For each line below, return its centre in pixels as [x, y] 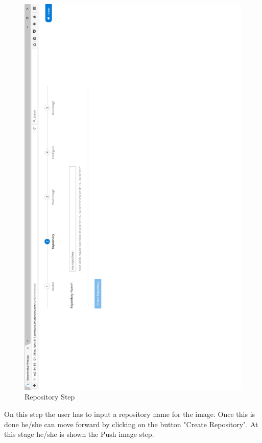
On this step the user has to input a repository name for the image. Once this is [130, 414]
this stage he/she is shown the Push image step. [79, 434]
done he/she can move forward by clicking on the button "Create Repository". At [131, 424]
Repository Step [50, 397]
